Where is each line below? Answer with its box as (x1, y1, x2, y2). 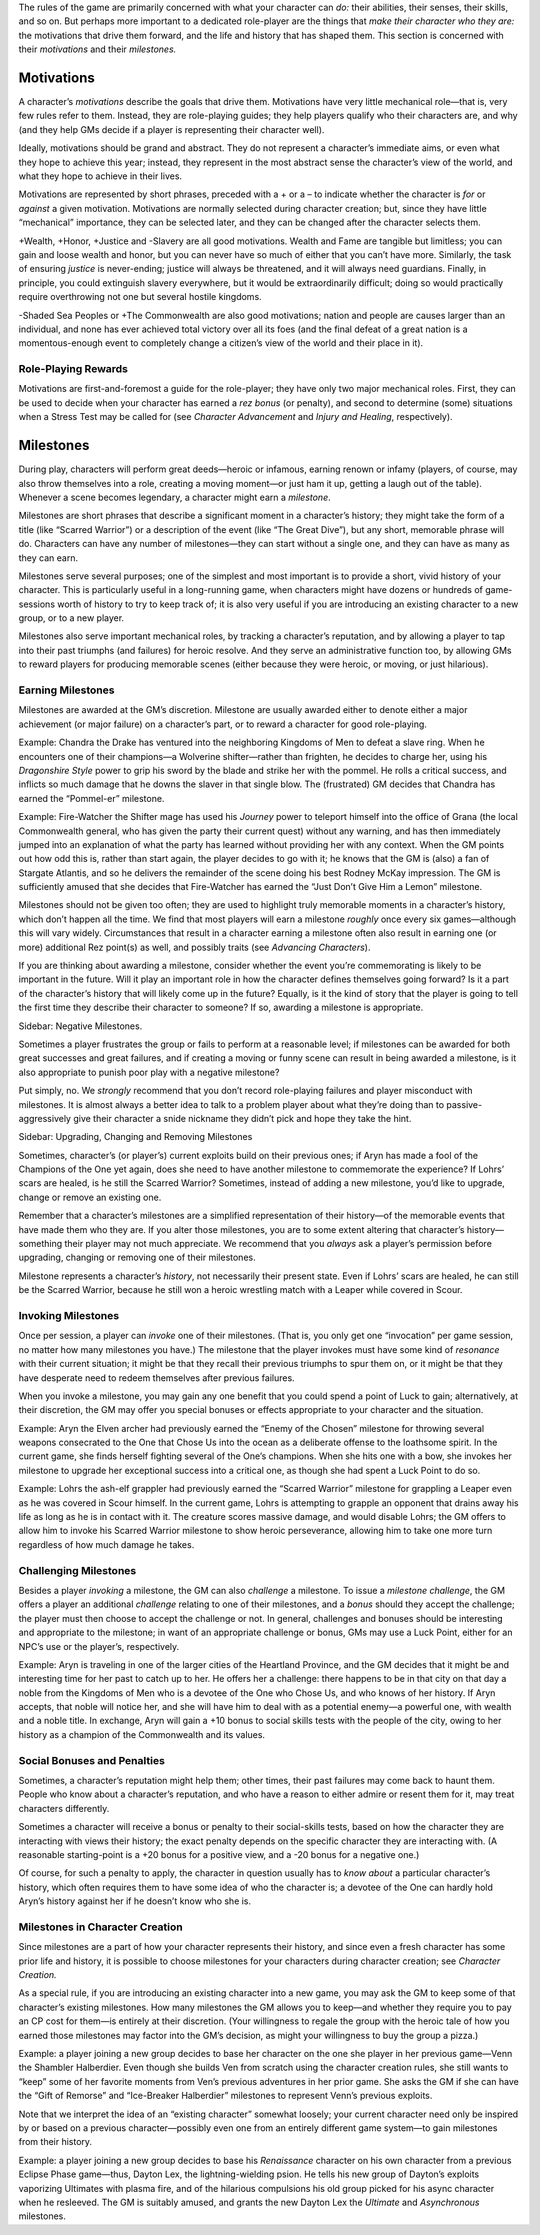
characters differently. (18, 1802, 110, 1814)
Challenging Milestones (18, 1563, 137, 1577)
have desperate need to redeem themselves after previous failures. (18, 1371, 295, 1384)
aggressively (18, 1112, 72, 1124)
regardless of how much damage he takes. (18, 1538, 195, 1550)
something (18, 1238, 63, 1250)
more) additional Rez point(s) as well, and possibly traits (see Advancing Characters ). (18, 941, 371, 953)
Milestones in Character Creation (18, 1920, 184, 1934)
